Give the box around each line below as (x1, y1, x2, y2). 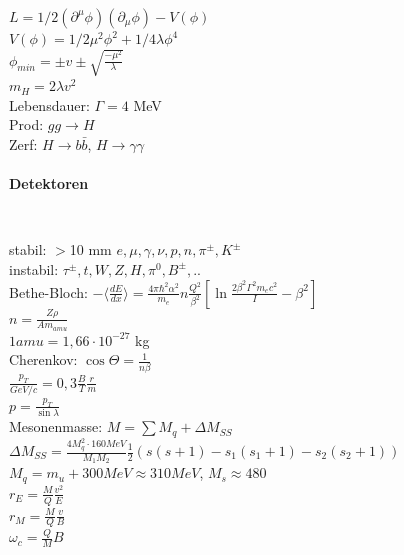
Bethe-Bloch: (9, 281, 88, 302)
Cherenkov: (9, 349, 78, 370)
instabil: (9, 258, 59, 279)
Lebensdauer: (9, 94, 90, 115)
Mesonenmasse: (9, 416, 103, 437)
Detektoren (9, 173, 89, 194)
